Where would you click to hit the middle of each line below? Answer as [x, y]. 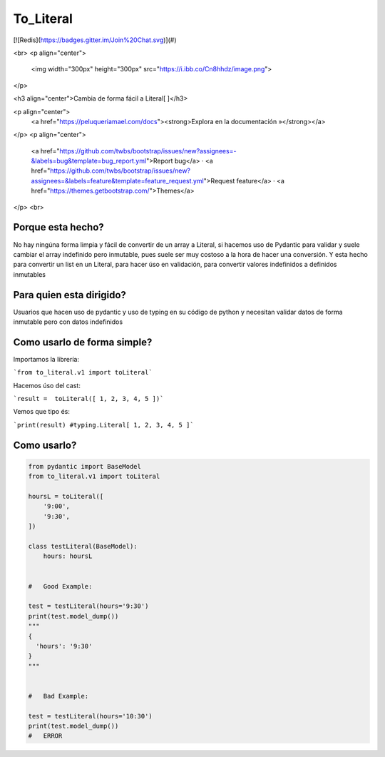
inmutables [30, 274]
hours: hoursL [68, 556]
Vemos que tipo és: [42, 412]
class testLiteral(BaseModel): [83, 546]
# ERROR [45, 736]
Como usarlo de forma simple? [83, 342]
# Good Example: [60, 586]
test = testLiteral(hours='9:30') [88, 606]
